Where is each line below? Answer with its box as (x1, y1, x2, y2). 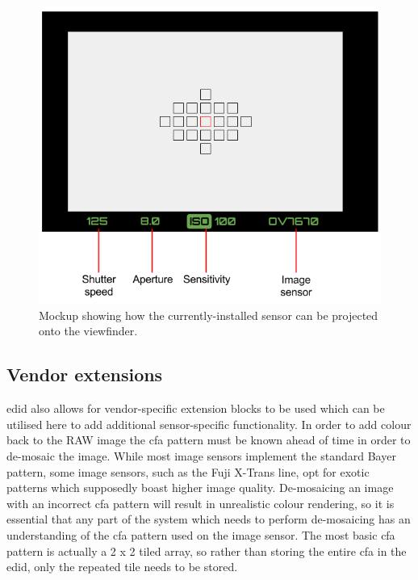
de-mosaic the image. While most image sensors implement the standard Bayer (6, 447, 396, 464)
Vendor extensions (6, 362, 163, 387)
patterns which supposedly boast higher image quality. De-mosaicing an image (6, 479, 394, 496)
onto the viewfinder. (39, 322, 138, 339)
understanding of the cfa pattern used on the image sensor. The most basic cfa (6, 526, 395, 543)
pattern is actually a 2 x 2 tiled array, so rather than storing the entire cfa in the (6, 542, 407, 559)
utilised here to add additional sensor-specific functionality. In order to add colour (6, 415, 412, 432)
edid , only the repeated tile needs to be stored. (6, 558, 238, 575)
